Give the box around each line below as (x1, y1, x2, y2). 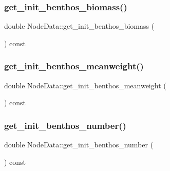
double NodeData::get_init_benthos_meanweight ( (4, 80, 166, 90)
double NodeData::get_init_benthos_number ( (4, 139, 154, 150)
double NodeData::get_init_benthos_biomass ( (4, 21, 155, 31)
